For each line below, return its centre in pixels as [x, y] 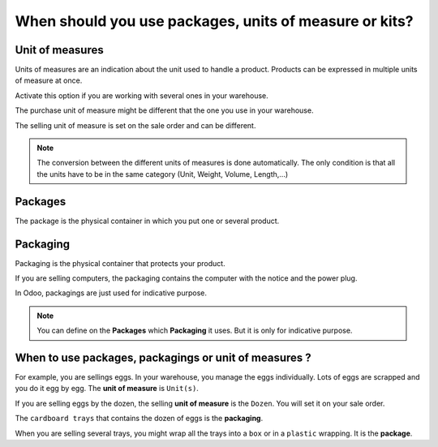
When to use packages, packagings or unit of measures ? [163, 357]
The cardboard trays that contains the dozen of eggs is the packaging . [139, 419]
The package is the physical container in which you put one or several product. [147, 221]
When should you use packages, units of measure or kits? [214, 21]
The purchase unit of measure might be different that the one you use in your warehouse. [164, 110]
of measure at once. [49, 80]
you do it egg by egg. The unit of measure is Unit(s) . [107, 389]
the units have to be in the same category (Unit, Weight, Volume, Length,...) [163, 174]
